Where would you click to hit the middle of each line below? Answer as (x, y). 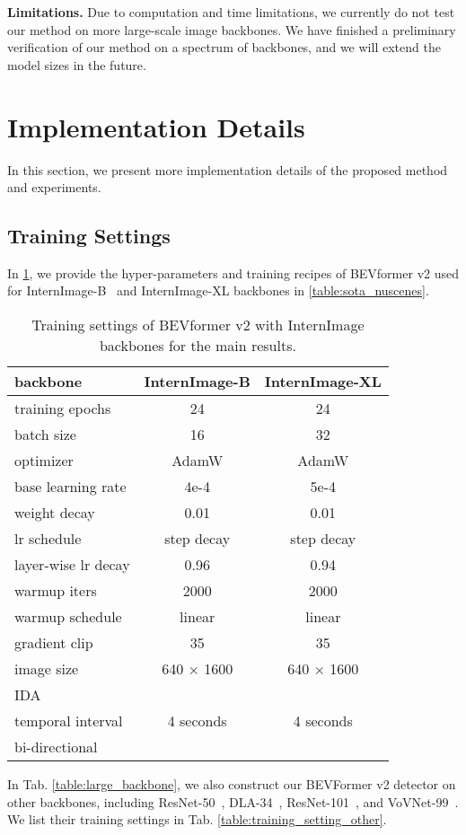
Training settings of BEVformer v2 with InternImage (198, 325)
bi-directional (56, 747)
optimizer (44, 461)
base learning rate (70, 487)
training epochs (63, 409)
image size (47, 669)
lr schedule (48, 539)
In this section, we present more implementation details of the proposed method (228, 169)
